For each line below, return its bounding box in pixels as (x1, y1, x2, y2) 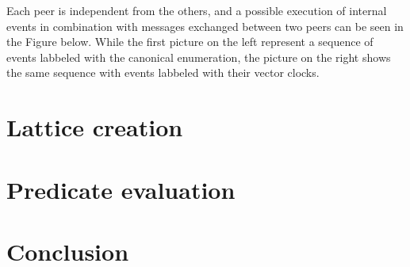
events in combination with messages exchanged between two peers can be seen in (6, 17, 404, 34)
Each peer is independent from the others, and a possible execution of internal (6, 2, 387, 18)
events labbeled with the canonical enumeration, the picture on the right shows (6, 48, 391, 65)
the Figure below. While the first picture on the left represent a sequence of (6, 33, 374, 50)
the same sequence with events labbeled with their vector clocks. (6, 64, 320, 81)
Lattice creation (6, 111, 183, 143)
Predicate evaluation (6, 173, 236, 205)
